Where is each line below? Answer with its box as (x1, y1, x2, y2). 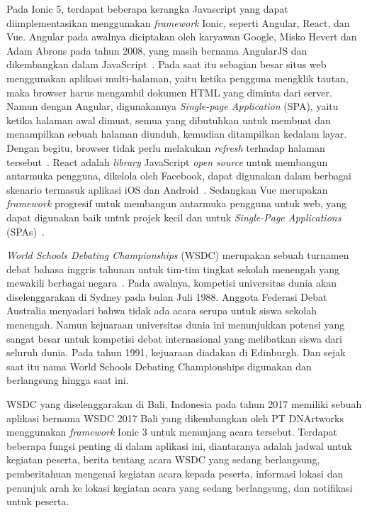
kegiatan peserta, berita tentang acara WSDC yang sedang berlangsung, (6, 452, 320, 467)
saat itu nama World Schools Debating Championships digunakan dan (6, 358, 312, 373)
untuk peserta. (6, 494, 69, 509)
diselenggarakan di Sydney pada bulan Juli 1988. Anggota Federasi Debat (6, 289, 327, 304)
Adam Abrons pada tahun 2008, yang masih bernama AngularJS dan (6, 43, 307, 57)
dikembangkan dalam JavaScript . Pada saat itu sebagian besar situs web (6, 57, 327, 72)
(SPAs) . (6, 224, 45, 238)
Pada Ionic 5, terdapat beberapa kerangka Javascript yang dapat (6, 1, 288, 16)
